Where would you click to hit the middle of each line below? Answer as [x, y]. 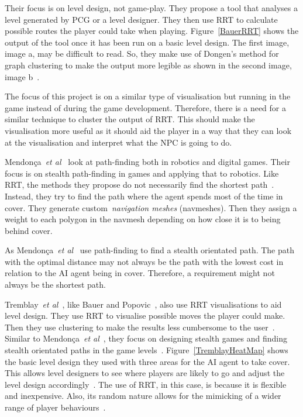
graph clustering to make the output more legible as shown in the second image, [148, 65]
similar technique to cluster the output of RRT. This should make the [130, 119]
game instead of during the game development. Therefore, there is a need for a [145, 107]
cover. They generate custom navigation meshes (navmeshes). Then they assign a [151, 207]
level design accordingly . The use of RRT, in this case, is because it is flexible [146, 384]
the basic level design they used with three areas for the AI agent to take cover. [147, 361]
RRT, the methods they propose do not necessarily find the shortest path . [140, 185]
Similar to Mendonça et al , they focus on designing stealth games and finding [146, 338]
